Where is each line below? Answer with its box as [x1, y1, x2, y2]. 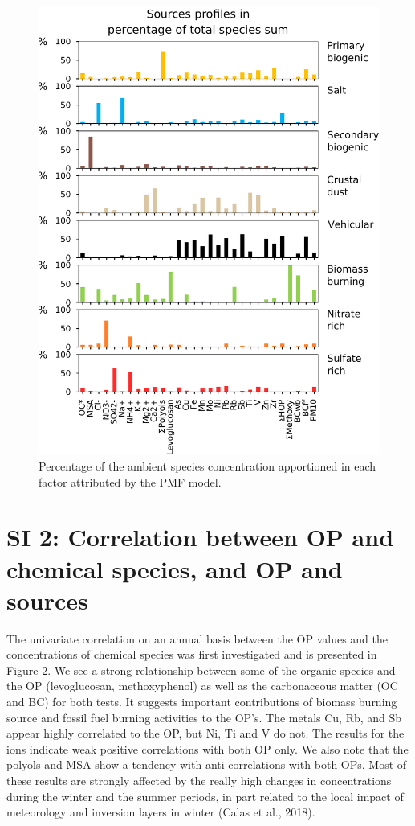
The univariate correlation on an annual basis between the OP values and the [6, 630, 388, 647]
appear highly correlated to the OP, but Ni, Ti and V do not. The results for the [6, 725, 405, 742]
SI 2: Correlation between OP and [6, 520, 394, 553]
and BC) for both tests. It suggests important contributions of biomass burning [6, 693, 397, 709]
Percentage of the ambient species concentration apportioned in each [39, 457, 376, 474]
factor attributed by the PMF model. [39, 473, 222, 490]
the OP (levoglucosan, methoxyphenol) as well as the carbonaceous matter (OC [6, 677, 398, 694]
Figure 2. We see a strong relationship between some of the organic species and [6, 661, 396, 678]
